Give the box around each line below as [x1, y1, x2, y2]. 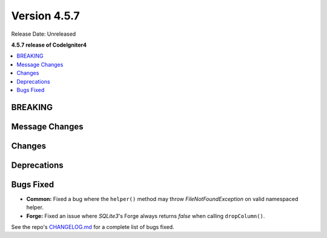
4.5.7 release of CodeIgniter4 [11, 41, 87, 48]
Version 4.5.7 [11, 9, 80, 22]
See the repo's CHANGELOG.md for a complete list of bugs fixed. [11, 223, 175, 231]
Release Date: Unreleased [11, 30, 76, 38]
